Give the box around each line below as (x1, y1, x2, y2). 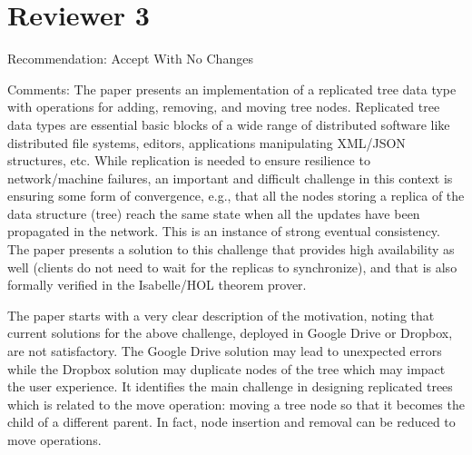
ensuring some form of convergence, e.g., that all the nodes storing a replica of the (7, 186, 465, 205)
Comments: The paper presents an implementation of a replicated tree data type (7, 79, 457, 98)
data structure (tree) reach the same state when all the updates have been (7, 203, 420, 223)
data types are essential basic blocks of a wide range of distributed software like (7, 114, 450, 134)
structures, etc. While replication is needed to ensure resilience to (7, 151, 370, 170)
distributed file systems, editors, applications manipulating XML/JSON (7, 133, 406, 152)
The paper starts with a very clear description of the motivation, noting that (7, 305, 435, 324)
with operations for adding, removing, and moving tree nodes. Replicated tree (7, 97, 440, 116)
